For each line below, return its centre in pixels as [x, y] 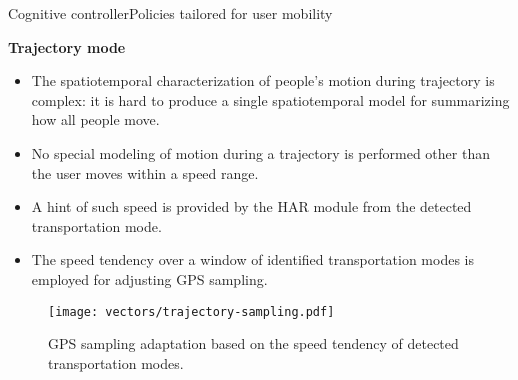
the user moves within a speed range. [145, 172]
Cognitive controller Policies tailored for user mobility [170, 13]
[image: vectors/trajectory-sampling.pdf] [191, 311]
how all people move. [95, 119]
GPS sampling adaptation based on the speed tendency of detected [253, 343]
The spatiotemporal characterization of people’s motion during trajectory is [263, 80]
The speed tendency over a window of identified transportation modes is [252, 259]
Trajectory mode [67, 46]
